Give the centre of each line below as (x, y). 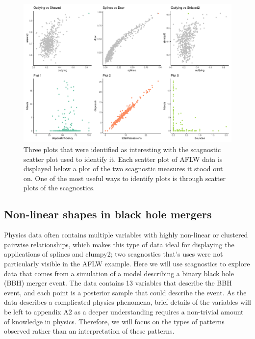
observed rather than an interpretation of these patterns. (89, 331)
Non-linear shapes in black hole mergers (108, 214)
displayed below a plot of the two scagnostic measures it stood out (123, 169)
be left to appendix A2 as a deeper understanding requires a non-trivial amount (124, 311)
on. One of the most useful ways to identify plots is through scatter (125, 178)
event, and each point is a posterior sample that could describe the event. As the (125, 292)
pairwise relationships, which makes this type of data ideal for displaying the (119, 244)
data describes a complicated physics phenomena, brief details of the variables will (127, 302)
